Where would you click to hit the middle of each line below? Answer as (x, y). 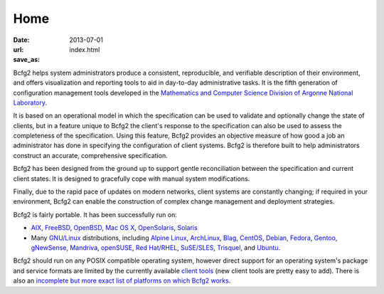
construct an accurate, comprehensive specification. (90, 155)
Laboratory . (30, 103)
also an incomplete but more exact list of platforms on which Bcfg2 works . (122, 280)
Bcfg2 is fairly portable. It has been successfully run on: (95, 214)
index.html (85, 49)
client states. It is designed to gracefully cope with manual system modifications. (132, 179)
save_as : (27, 60)
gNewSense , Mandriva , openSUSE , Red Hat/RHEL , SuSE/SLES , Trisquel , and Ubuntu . (156, 247)
